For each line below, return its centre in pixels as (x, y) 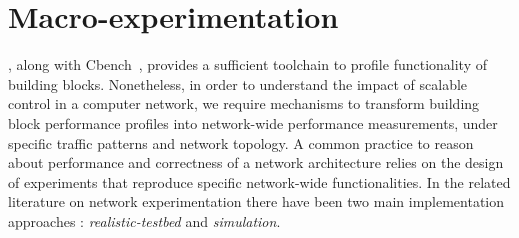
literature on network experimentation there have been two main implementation (256, 201)
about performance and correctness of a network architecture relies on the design (256, 162)
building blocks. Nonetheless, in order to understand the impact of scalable (238, 83)
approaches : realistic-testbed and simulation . (144, 220)
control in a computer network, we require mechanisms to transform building (244, 103)
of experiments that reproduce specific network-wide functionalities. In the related (259, 181)
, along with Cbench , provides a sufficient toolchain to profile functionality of (248, 64)
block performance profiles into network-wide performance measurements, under (253, 122)
